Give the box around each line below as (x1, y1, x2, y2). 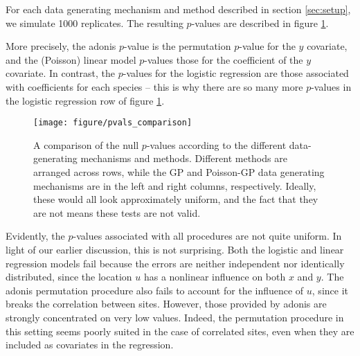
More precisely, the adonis (6, 39, 116, 53)
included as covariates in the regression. (6, 337, 174, 352)
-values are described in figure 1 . (191, 15, 329, 30)
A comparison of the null (33, 137, 139, 152)
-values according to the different (146, 137, 287, 152)
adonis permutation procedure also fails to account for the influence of (6, 283, 304, 297)
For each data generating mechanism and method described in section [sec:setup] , (6, 2, 351, 16)
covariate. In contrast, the (6, 66, 116, 80)
